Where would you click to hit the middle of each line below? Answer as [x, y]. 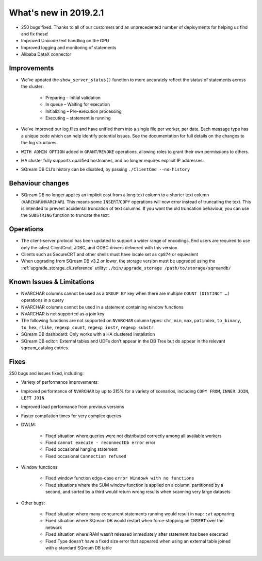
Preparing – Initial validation [73, 98]
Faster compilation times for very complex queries [71, 416]
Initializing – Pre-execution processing [83, 111]
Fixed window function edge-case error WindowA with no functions [120, 478]
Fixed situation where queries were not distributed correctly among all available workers [133, 436]
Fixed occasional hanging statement [82, 449]
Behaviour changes [39, 183]
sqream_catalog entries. [45, 348]
